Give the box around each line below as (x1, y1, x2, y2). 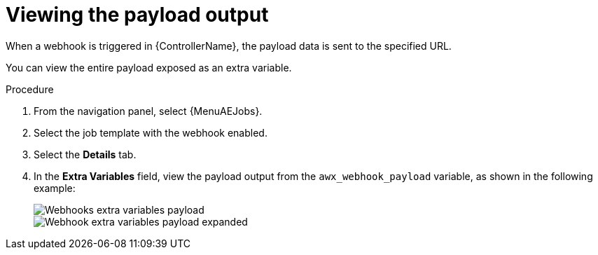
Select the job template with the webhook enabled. (34, 126, 267, 139)
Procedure (6, 83, 54, 95)
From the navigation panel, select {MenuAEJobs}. (34, 104, 263, 117)
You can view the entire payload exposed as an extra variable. (6, 61, 292, 74)
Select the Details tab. (34, 148, 137, 160)
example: (34, 181, 76, 194)
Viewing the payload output (6, 3, 269, 27)
